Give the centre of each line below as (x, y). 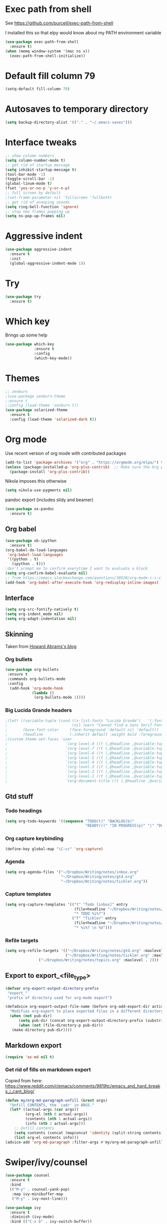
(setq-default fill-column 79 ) (38, 89)
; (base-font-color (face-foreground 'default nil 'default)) (82, 730)
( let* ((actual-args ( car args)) (44, 1110)
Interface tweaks (41, 143)
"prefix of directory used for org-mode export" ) (60, 998)
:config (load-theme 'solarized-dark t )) (53, 419)
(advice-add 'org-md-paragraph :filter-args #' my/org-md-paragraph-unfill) (85, 1142)
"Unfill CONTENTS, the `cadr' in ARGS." (52, 1105)
